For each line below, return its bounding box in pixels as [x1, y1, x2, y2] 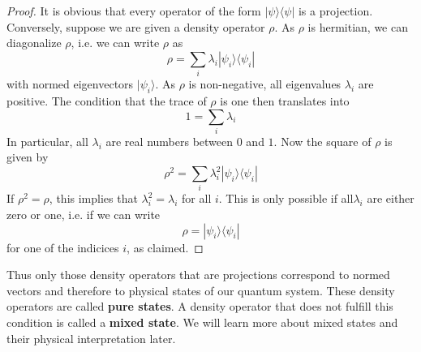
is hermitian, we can [307, 18, 408, 35]
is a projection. [298, 2, 373, 19]
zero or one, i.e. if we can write [6, 205, 161, 222]
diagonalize [6, 34, 62, 51]
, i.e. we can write [71, 34, 160, 51]
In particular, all [6, 132, 88, 149]
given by [6, 148, 49, 165]
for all [182, 190, 212, 207]
